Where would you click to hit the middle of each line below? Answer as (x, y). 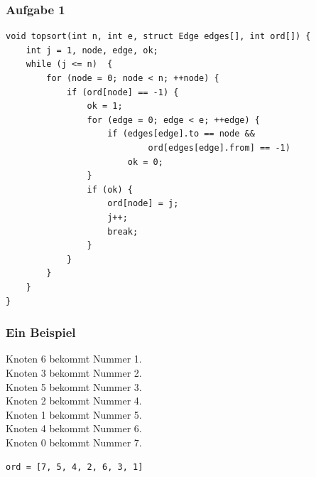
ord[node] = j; (143, 204)
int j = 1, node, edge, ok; (92, 50)
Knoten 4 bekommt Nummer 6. (74, 428)
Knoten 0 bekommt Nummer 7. (74, 442)
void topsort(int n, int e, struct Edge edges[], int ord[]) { (158, 37)
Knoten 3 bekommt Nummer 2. (74, 372)
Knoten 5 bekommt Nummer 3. (74, 386)
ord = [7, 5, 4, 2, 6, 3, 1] (75, 467)
